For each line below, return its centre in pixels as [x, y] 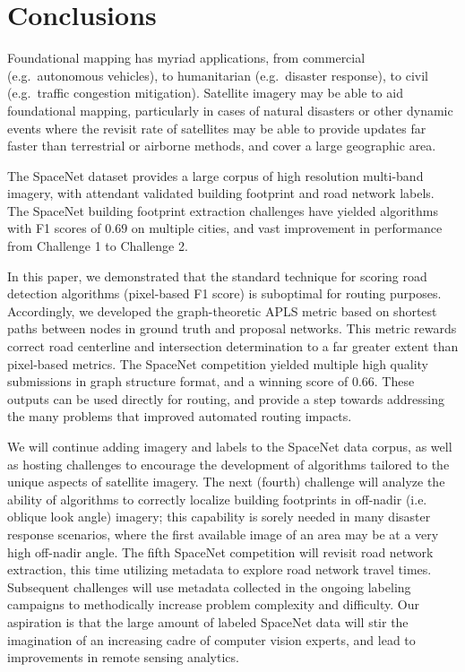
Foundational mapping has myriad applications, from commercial [186, 58]
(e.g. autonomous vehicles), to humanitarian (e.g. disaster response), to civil [218, 75]
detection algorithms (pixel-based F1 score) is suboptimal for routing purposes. [224, 293]
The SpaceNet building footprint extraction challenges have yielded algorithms [223, 210]
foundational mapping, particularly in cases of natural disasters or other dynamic [230, 110]
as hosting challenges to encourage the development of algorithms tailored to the [228, 464]
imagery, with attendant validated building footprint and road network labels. [221, 193]
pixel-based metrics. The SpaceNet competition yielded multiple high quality [218, 363]
